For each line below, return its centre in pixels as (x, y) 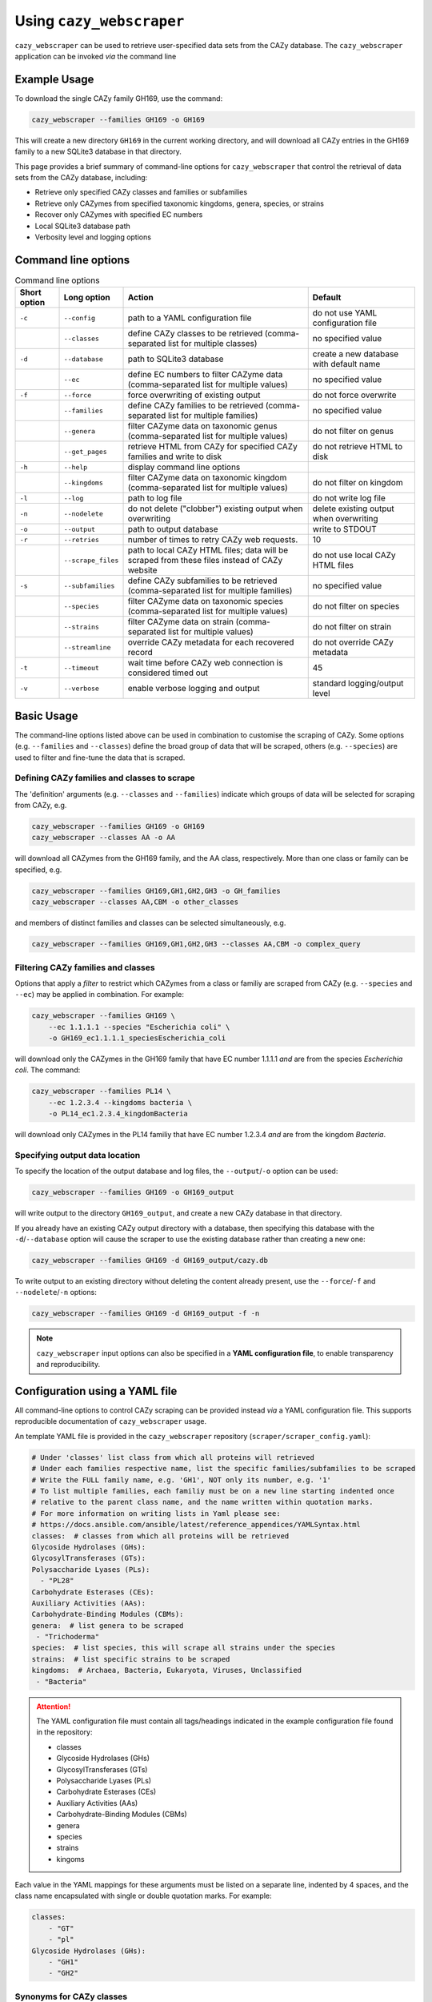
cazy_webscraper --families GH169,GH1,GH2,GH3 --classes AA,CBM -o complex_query (196, 944)
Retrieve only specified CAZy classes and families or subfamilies (141, 192)
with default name (346, 364)
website (142, 570)
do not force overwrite (354, 395)
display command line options (184, 467)
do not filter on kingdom (358, 483)
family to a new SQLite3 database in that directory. (98, 151)
